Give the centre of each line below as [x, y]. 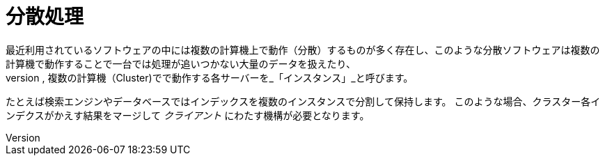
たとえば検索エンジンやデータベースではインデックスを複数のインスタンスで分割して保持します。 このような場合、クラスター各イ [303, 101]
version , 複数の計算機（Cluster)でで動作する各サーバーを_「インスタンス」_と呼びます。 [210, 77]
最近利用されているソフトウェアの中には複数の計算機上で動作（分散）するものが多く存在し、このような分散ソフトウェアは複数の [303, 49]
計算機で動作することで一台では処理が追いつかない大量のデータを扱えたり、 [181, 63]
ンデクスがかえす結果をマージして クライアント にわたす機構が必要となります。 [188, 115]
